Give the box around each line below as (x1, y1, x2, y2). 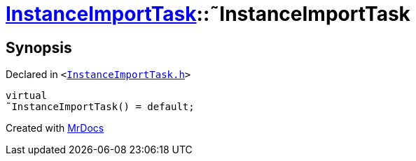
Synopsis (6, 38, 72, 56)
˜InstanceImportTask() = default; (6, 101, 195, 113)
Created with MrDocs (6, 122, 104, 135)
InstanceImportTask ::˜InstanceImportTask (6, 2, 410, 26)
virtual (6, 90, 48, 102)
